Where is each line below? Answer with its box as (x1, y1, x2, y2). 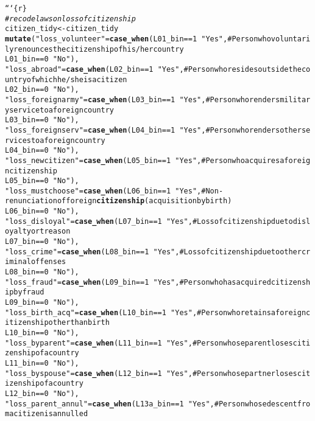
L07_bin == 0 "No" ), (5, 237, 79, 246)
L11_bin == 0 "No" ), (5, 358, 79, 367)
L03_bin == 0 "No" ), (5, 116, 79, 125)
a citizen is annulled (9, 409, 88, 419)
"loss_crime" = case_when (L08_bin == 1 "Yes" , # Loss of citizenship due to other (5, 247, 302, 256)
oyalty (5, 227, 31, 236)
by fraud (13, 288, 44, 297)
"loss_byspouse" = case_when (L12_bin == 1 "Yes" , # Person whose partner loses (5, 369, 297, 378)
